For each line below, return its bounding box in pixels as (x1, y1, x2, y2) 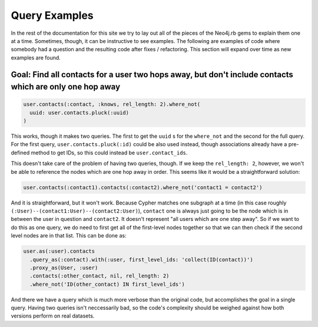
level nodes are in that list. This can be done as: (11, 232, 127, 239)
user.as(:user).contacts (23, 248, 95, 255)
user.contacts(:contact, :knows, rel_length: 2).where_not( (23, 101, 201, 108)
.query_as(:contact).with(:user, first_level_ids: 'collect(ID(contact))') (29, 256, 253, 263)
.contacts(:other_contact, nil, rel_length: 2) (29, 273, 170, 279)
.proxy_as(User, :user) (29, 264, 98, 271)
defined (11, 149, 30, 156)
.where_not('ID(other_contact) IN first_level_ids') (29, 280, 185, 288)
